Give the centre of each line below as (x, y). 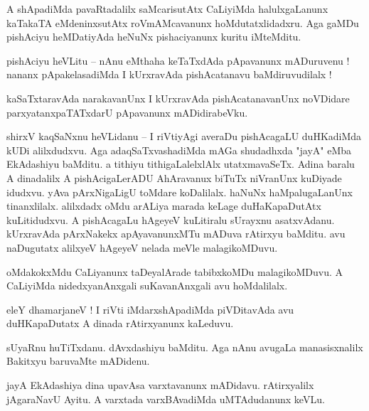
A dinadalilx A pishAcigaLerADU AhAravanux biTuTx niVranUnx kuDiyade (174, 177)
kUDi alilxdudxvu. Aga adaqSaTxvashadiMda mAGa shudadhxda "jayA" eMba (179, 150)
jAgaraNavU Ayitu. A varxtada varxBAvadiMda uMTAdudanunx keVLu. (166, 399)
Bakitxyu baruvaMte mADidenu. (78, 361)
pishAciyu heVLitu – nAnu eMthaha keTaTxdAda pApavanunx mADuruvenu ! (178, 60)
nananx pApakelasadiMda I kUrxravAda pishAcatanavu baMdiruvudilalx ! (169, 74)
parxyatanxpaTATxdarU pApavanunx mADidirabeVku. (127, 112)
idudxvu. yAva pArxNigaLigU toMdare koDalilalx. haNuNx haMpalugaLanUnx (180, 192)
